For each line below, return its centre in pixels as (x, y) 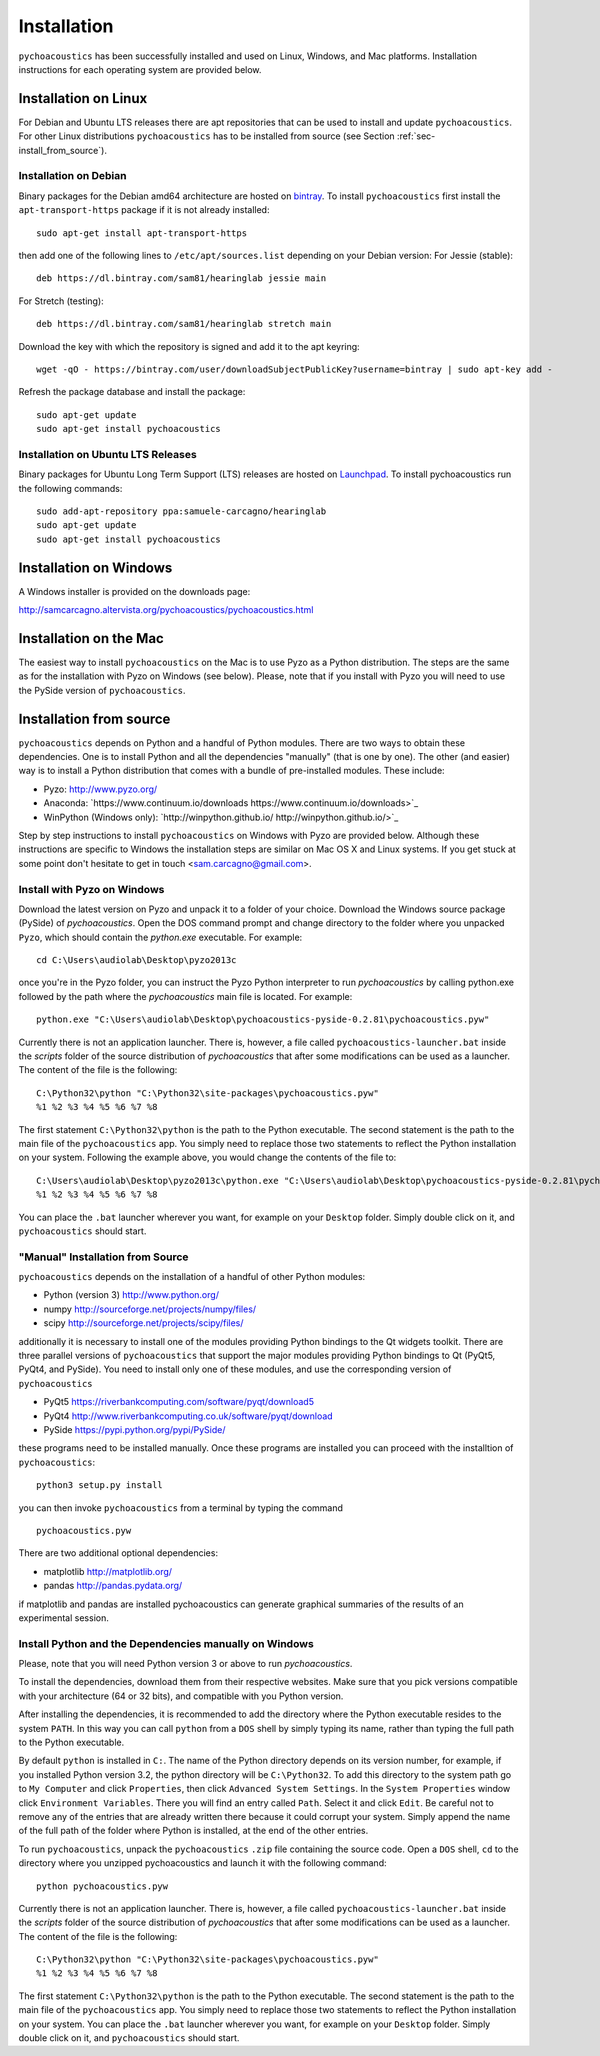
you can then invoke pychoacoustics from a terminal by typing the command (181, 1507)
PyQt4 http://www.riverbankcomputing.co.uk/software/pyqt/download (188, 1416)
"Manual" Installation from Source (103, 1257)
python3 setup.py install (100, 1485)
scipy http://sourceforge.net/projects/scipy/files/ (143, 1323)
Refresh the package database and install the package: (132, 392)
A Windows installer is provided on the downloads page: (134, 591)
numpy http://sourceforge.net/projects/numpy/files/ (150, 1309)
